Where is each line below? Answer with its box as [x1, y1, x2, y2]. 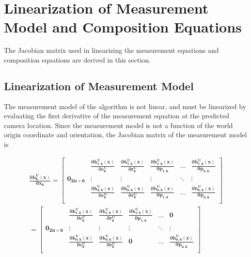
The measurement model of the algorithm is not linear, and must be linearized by [4, 101, 247, 111]
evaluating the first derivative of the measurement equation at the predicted [4, 111, 230, 121]
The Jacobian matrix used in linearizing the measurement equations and [4, 45, 219, 55]
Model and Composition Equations [4, 17, 242, 37]
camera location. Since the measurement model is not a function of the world [4, 120, 233, 130]
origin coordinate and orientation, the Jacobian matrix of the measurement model [4, 129, 247, 140]
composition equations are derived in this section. [4, 54, 151, 64]
